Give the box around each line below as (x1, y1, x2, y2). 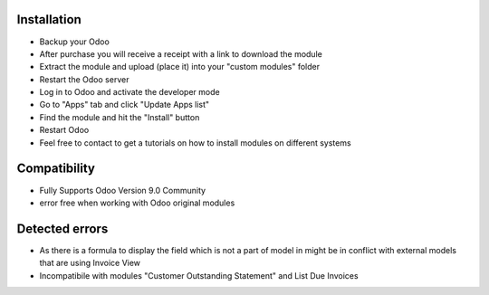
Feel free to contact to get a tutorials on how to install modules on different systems (39, 137, 352, 148)
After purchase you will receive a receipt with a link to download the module (39, 48, 323, 59)
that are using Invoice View (39, 258, 140, 269)
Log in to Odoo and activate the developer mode (39, 87, 221, 98)
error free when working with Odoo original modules (39, 197, 235, 208)
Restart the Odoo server (39, 73, 129, 85)
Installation (16, 12, 81, 27)
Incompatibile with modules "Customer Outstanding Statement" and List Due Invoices (39, 270, 359, 281)
